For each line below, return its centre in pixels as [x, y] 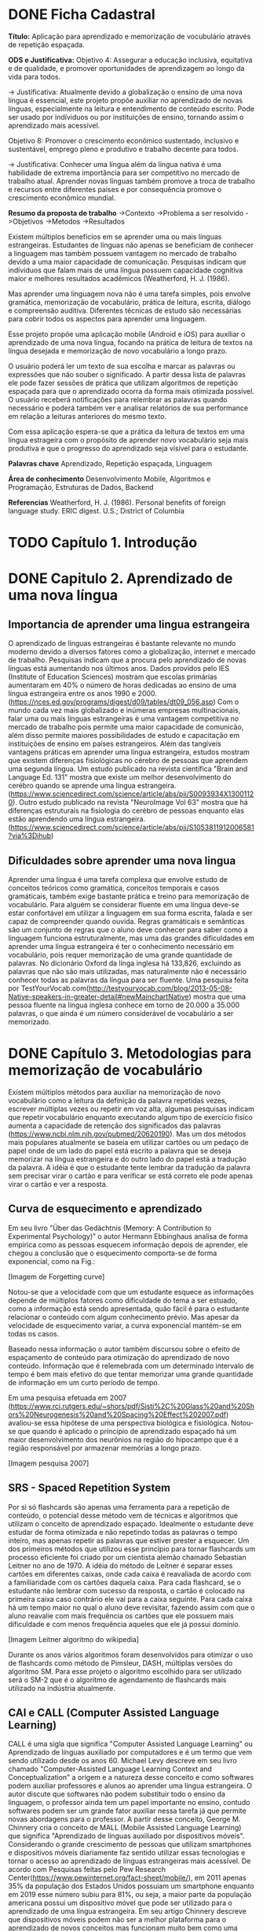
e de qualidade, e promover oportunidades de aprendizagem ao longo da [126, 68]
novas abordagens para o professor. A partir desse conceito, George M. [124, 1819]
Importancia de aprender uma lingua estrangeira [129, 624]
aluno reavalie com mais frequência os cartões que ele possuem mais [121, 1615]
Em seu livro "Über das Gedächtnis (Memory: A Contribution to [110, 1228]
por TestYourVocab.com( [49, 988]
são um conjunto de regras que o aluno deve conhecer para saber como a [128, 929]
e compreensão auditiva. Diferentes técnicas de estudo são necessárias [125, 310]
